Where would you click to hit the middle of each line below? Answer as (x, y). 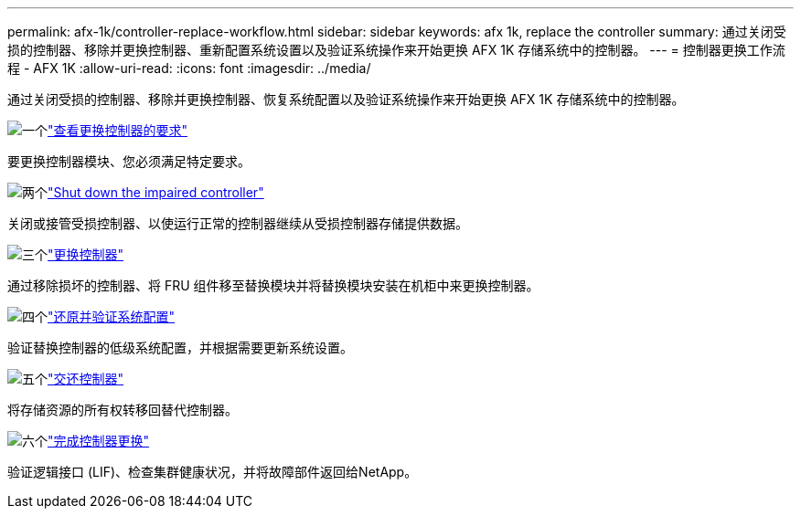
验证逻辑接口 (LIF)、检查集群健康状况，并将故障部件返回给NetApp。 (213, 472)
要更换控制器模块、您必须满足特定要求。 (129, 161)
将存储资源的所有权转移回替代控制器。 (123, 410)
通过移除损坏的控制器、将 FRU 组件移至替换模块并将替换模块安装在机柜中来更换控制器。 (273, 285)
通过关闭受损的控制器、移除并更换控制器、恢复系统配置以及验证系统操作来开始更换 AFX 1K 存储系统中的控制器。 (346, 99)
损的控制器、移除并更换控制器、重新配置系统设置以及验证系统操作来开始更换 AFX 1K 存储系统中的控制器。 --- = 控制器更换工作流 (396, 50)
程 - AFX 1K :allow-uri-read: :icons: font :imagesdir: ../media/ (189, 68)
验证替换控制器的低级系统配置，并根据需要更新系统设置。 (180, 348)
